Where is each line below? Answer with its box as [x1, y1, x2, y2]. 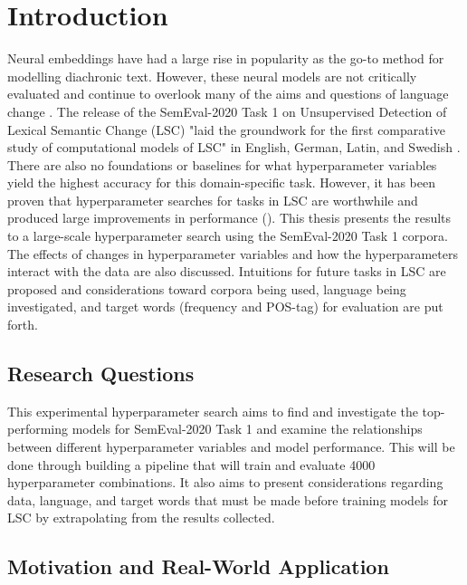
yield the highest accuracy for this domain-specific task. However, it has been [7, 173, 435, 192]
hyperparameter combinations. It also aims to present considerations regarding [7, 473, 443, 492]
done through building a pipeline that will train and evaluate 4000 [7, 455, 376, 474]
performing [7, 419, 68, 438]
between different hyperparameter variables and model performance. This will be [7, 437, 455, 456]
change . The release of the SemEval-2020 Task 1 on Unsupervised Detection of [7, 101, 447, 120]
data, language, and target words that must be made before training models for [7, 490, 448, 509]
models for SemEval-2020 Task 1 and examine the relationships [71, 419, 423, 438]
